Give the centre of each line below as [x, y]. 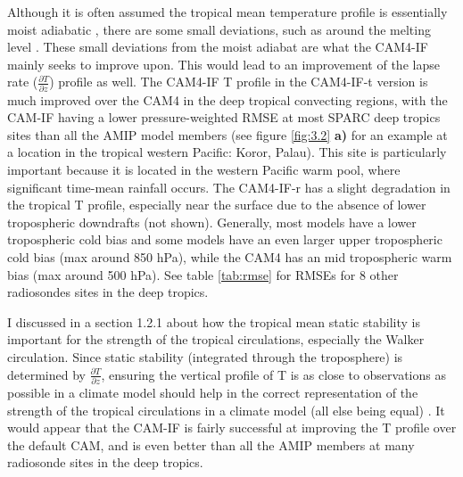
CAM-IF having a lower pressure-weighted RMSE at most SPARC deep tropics [224, 117]
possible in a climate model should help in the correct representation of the [213, 392]
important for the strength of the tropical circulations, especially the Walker [216, 339]
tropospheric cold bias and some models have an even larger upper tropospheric [225, 239]
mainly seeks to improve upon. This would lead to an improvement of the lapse [223, 64]
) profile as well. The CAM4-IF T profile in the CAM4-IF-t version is [239, 82]
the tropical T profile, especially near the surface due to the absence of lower [217, 205]
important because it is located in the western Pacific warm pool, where [204, 170]
